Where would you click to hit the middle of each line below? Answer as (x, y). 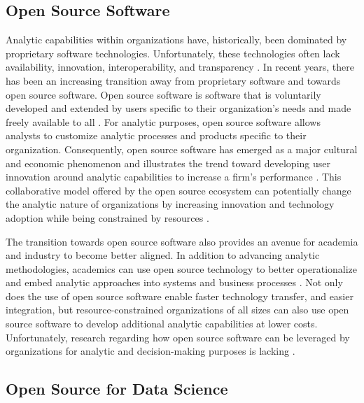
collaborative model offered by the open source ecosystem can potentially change (178, 190)
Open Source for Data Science (117, 389)
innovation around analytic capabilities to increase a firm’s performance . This (174, 177)
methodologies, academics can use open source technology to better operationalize (182, 268)
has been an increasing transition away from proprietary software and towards (173, 80)
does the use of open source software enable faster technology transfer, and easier (180, 296)
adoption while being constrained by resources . (107, 217)
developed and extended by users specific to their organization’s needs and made (178, 108)
